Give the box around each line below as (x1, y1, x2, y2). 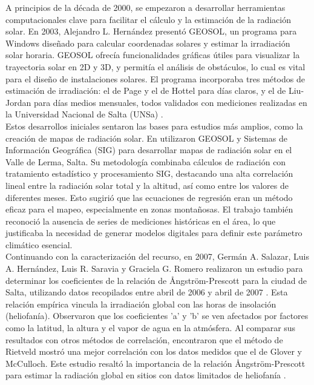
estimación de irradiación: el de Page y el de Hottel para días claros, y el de (5, 84, 286, 97)
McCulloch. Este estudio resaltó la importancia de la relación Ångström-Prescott (5, 357, 306, 369)
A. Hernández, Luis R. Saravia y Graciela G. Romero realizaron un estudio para (5, 262, 303, 275)
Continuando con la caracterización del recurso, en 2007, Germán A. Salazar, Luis (5, 250, 309, 263)
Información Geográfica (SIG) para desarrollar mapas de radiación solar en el (5, 143, 292, 156)
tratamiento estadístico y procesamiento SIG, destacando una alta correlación (5, 167, 293, 180)
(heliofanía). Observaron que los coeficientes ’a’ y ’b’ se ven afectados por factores (5, 309, 309, 322)
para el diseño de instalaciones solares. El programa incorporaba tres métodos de (5, 72, 305, 85)
